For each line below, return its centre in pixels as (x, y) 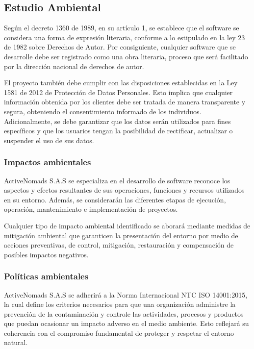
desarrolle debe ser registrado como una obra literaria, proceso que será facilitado (126, 56)
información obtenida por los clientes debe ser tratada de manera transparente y (125, 102)
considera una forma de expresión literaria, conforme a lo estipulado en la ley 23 (125, 37)
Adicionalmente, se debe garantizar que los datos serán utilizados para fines (117, 121)
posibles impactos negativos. (46, 254)
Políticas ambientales (46, 276)
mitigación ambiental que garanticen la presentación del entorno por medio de (121, 235)
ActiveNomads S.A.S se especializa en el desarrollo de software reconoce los (117, 180)
